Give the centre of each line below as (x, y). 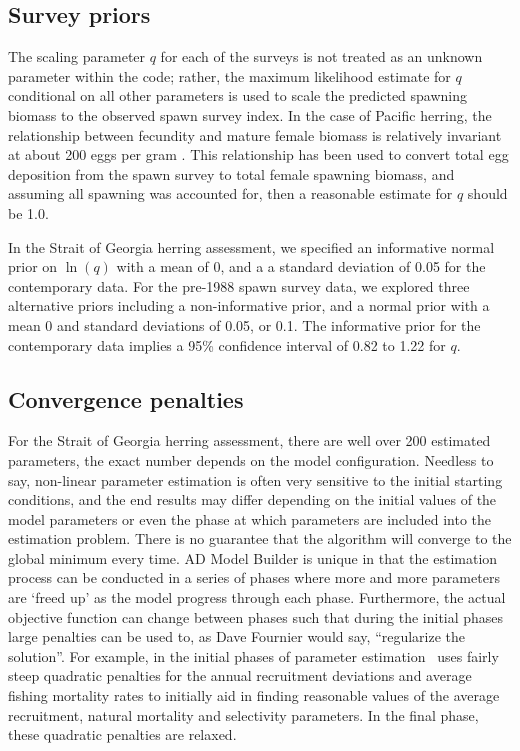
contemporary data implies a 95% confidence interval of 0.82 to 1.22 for (227, 344)
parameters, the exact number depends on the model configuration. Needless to (251, 459)
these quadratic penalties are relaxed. (122, 734)
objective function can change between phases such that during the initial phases (256, 616)
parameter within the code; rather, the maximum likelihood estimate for (229, 75)
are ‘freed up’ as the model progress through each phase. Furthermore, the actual (257, 597)
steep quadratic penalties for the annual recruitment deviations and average (240, 675)
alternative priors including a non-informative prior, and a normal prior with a (249, 305)
